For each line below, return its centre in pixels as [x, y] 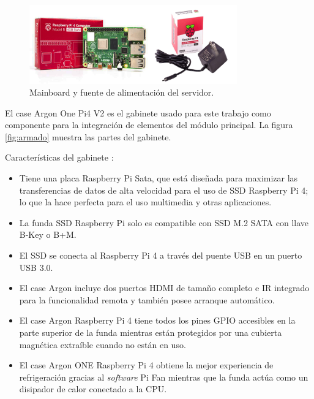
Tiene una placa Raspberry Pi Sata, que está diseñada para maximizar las [159, 178]
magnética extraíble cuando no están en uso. [103, 344]
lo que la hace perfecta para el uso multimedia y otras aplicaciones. [145, 202]
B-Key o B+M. [48, 234]
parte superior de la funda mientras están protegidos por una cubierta [151, 332]
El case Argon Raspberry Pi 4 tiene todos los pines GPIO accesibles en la [157, 320]
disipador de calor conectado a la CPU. [93, 389]
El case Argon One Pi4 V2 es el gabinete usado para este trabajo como [138, 112]
